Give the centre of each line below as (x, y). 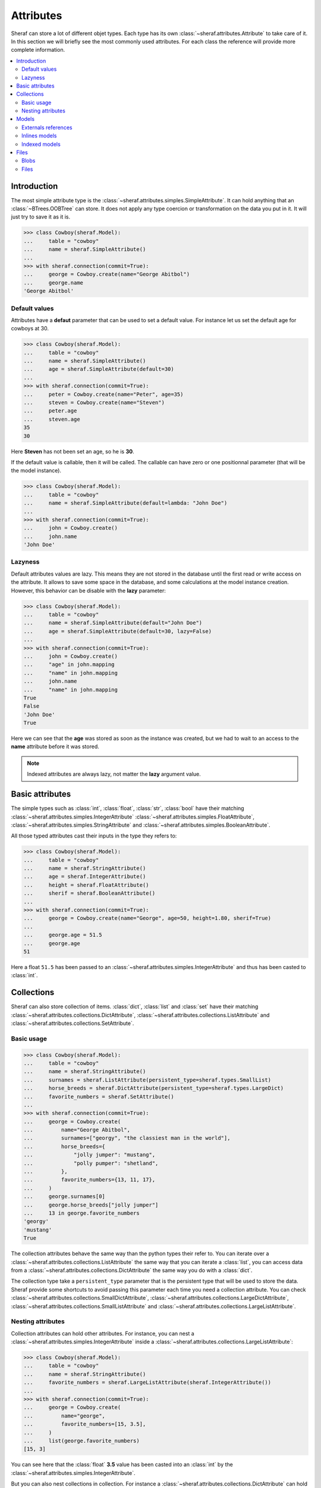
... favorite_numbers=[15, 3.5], (85, 1424)
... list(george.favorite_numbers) (81, 1441)
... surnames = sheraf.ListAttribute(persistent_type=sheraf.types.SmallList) (147, 1080)
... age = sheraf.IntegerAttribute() (85, 877)
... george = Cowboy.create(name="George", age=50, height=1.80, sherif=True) (147, 918)
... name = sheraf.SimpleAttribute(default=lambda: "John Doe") (125, 503)
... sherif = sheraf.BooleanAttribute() (89, 893)
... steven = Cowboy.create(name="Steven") (94, 403)
